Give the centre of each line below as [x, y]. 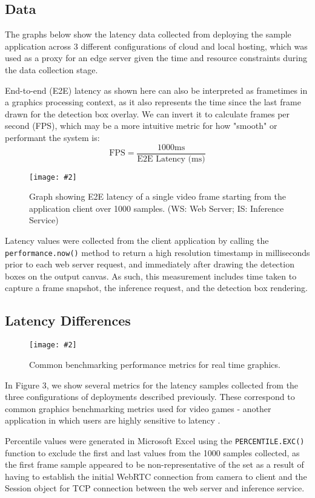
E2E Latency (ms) [171, 159]
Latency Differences [68, 320]
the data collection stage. [51, 69]
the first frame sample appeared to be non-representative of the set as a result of [154, 464]
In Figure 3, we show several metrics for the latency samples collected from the [152, 385]
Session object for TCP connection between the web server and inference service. [155, 488]
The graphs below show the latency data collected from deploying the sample [148, 34]
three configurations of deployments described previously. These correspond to [150, 397]
